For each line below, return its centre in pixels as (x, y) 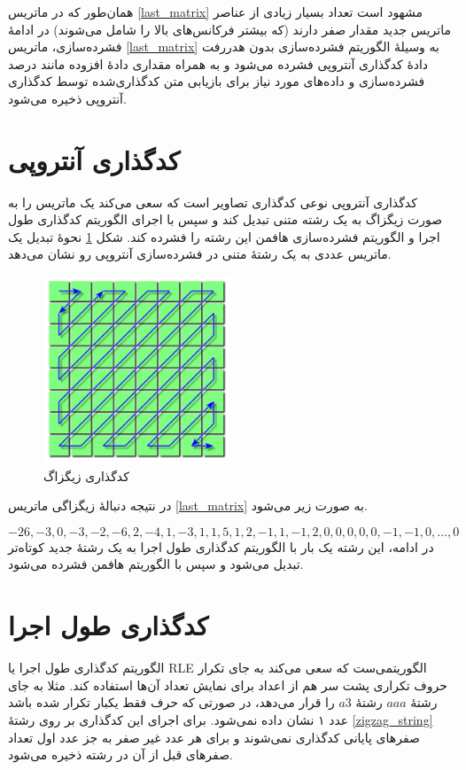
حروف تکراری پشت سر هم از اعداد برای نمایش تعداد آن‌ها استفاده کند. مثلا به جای (228, 684)
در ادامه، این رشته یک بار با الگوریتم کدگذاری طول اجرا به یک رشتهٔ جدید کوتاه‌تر (221, 546)
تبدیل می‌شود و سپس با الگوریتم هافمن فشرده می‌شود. (156, 564)
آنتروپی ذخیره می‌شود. (67, 98)
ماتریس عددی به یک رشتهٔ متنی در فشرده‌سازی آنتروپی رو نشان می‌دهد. (200, 254)
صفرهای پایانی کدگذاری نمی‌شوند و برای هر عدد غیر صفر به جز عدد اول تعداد (214, 737)
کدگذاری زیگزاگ (86, 475)
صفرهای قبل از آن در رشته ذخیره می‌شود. (120, 754)
